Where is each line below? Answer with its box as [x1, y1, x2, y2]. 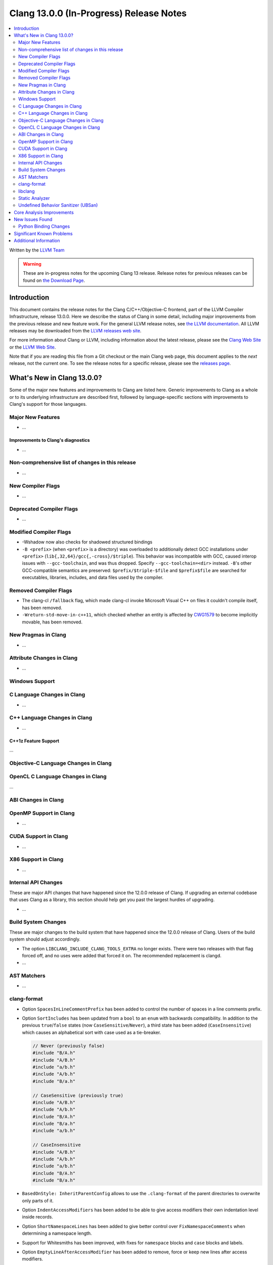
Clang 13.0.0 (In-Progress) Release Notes [9, 8, 187, 19]
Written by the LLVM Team [9, 247, 65, 253]
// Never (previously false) [32, 1043, 105, 1048]
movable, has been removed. [22, 619, 83, 625]
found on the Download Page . [23, 277, 85, 283]
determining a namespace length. [22, 1230, 92, 1237]
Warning [23, 261, 41, 267]
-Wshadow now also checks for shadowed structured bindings [22, 539, 153, 545]
